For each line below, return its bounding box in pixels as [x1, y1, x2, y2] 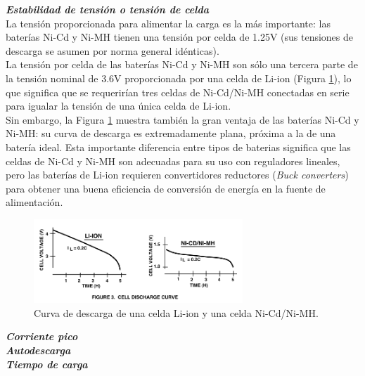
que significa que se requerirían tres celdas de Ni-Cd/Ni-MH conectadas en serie [6, 84, 350, 99]
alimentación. [6, 195, 63, 209]
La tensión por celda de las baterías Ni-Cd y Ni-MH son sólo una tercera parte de [6, 57, 358, 72]
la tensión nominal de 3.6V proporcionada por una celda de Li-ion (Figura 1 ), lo [6, 70, 352, 85]
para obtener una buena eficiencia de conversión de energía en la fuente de [6, 181, 326, 195]
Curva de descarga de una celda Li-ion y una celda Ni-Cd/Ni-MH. [34, 305, 319, 320]
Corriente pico [6, 329, 78, 344]
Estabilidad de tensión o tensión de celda [6, 2, 209, 16]
